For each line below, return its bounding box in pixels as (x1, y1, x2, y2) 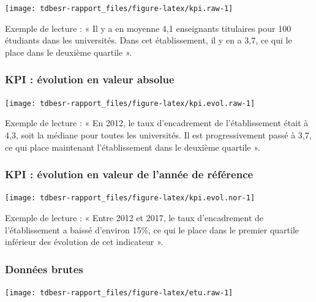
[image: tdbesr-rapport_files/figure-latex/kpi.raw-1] (5, 4, 233, 13)
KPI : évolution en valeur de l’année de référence (5, 167, 254, 182)
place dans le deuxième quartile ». (5, 45, 132, 58)
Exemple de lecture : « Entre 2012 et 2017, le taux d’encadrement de (5, 211, 264, 224)
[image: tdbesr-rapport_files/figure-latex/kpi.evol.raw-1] (5, 99, 255, 108)
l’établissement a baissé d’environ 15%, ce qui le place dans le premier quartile (5, 223, 299, 236)
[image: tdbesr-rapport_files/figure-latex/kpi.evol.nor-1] (5, 194, 255, 203)
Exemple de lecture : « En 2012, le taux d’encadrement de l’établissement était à (5, 116, 309, 129)
